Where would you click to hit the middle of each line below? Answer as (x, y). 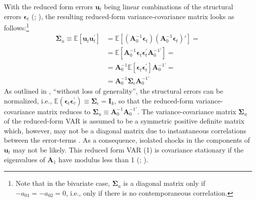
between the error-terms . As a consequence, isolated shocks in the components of (127, 140)
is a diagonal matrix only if (164, 183)
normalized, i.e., (28, 100)
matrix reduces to (64, 111)
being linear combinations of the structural (169, 6)
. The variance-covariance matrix (187, 111)
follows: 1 (17, 27)
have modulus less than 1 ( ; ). (103, 159)
